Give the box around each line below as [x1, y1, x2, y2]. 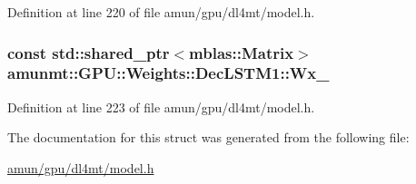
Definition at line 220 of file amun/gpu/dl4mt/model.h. [7, 3, 315, 21]
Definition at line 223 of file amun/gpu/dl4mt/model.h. [7, 97, 315, 116]
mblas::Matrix [189, 41, 294, 63]
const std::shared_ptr [7, 41, 170, 63]
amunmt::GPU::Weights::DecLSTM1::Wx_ [7, 62, 330, 84]
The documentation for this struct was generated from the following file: [7, 128, 410, 147]
